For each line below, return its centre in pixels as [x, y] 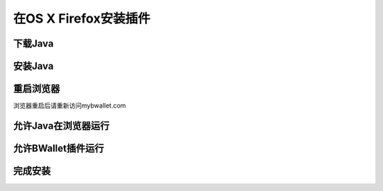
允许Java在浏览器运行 [61, 126]
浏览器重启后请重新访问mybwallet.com [70, 105]
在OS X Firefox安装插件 [82, 18]
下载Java [33, 44]
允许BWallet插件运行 [59, 148]
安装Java [33, 66]
